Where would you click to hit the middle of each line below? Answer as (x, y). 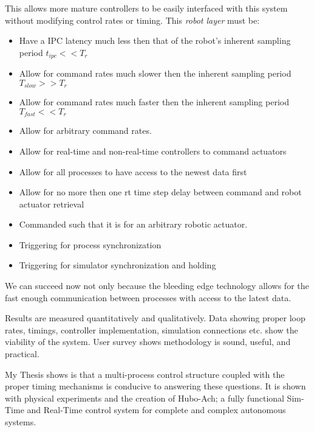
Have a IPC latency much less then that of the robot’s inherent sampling (155, 40)
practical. (22, 354)
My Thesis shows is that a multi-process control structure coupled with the (145, 374)
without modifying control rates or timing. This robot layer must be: (132, 20)
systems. (21, 422)
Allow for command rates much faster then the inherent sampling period (154, 102)
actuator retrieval (52, 204)
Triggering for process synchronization (90, 244)
